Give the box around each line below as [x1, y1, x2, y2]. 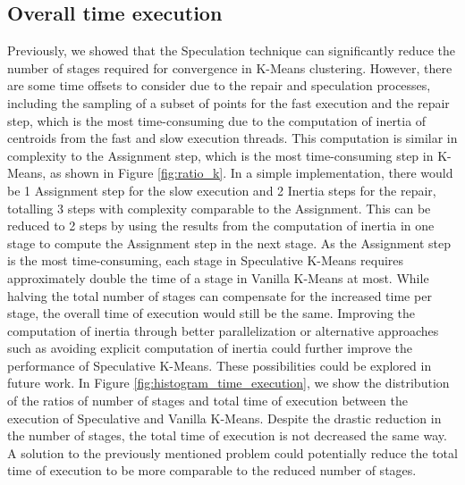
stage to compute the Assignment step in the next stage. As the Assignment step [7, 233, 452, 252]
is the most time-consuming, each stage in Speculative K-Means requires [7, 251, 404, 270]
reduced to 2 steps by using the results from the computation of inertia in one [7, 216, 435, 235]
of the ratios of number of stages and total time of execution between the [7, 391, 408, 410]
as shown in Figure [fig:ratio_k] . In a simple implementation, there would [49, 163, 453, 182]
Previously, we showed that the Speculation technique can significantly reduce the [7, 41, 456, 60]
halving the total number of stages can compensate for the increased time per [7, 286, 432, 305]
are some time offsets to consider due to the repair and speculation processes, [7, 76, 431, 95]
